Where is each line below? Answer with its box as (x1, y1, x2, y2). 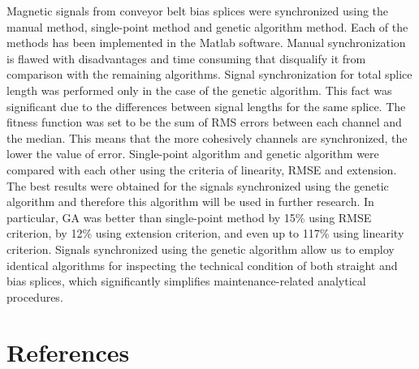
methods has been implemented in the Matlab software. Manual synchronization (6, 34, 406, 51)
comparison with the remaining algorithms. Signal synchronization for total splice (6, 66, 413, 83)
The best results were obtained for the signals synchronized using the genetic (6, 177, 389, 194)
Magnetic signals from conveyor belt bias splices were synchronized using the (6, 2, 389, 19)
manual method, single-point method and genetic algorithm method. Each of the (6, 18, 408, 35)
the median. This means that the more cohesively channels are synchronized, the (6, 129, 408, 146)
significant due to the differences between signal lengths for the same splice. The (6, 97, 406, 114)
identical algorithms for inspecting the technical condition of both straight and (6, 256, 398, 273)
